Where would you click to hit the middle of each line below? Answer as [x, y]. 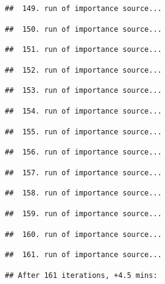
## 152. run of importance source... [83, 70]
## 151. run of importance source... [83, 50]
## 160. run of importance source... [83, 234]
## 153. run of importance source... [83, 91]
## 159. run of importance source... [83, 213]
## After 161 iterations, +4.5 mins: [81, 275]
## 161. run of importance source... [83, 255]
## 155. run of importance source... [83, 132]
